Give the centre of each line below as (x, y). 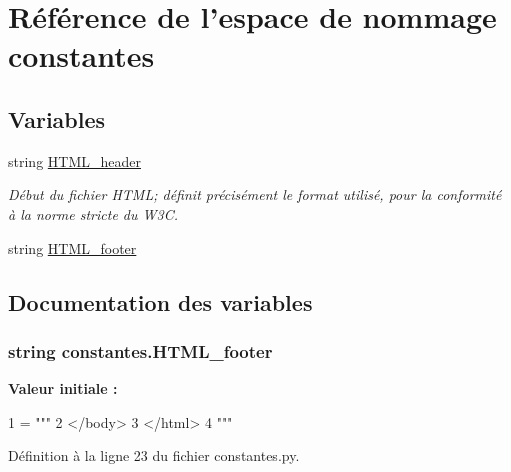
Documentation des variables (160, 301)
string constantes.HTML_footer (140, 350)
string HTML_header (74, 160)
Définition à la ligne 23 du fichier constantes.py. (154, 455)
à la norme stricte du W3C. (93, 213)
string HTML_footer (72, 247)
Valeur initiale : (63, 388)
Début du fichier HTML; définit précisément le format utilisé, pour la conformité (255, 194)
